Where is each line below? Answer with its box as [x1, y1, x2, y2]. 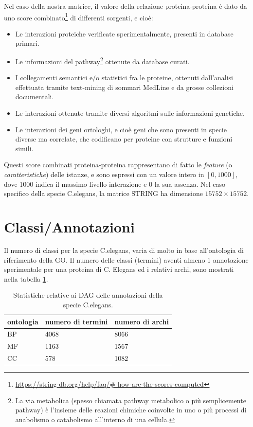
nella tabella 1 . [4, 273, 48, 284]
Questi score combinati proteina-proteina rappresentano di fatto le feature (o [4, 160, 232, 170]
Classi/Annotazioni [4, 217, 135, 236]
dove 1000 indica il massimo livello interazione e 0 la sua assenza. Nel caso [4, 178, 226, 189]
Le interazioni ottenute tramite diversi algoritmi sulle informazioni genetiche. [15, 108, 245, 118]
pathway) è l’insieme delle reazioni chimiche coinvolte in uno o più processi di [15, 405, 247, 415]
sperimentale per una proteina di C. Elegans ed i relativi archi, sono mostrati [4, 264, 234, 274]
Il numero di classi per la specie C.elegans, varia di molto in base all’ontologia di [4, 245, 244, 255]
